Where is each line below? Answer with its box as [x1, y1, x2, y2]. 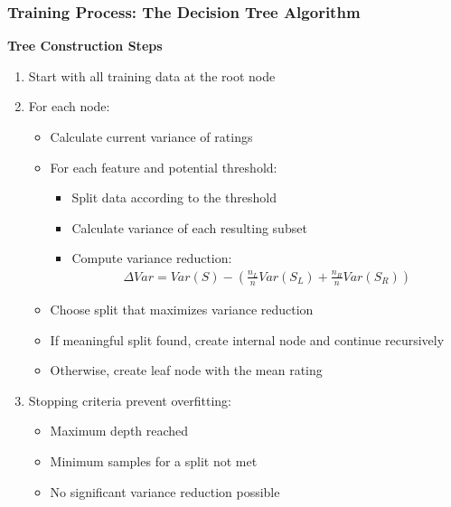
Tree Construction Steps [7, 36, 163, 55]
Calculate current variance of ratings [50, 127, 253, 146]
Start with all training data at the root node [28, 66, 276, 85]
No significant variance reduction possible [50, 482, 280, 501]
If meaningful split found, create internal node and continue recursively [50, 330, 445, 349]
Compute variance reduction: [71, 249, 232, 268]
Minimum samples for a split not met [50, 451, 258, 470]
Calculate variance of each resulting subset [71, 218, 307, 237]
